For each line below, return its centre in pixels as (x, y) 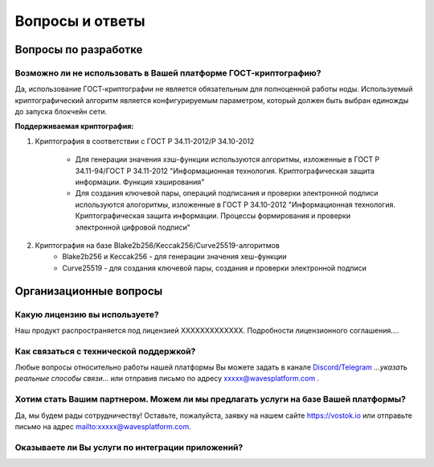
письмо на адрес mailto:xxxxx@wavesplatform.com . (103, 426)
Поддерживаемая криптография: (74, 126)
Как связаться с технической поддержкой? (105, 351)
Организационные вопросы (89, 291)
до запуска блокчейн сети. (61, 112)
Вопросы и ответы (80, 21)
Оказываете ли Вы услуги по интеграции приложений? (129, 447)
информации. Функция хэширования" (140, 182)
